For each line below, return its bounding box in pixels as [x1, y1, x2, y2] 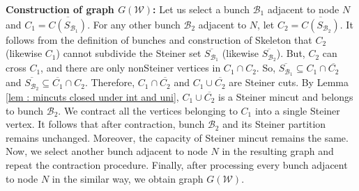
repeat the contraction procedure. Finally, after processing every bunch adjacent [6, 157, 348, 172]
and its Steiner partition [222, 117, 326, 131]
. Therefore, [84, 75, 135, 90]
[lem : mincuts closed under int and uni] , [6, 89, 179, 103]
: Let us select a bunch [153, 2, 250, 16]
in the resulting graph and [222, 144, 334, 158]
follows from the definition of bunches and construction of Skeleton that [6, 32, 312, 47]
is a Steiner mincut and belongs [218, 89, 353, 103]
